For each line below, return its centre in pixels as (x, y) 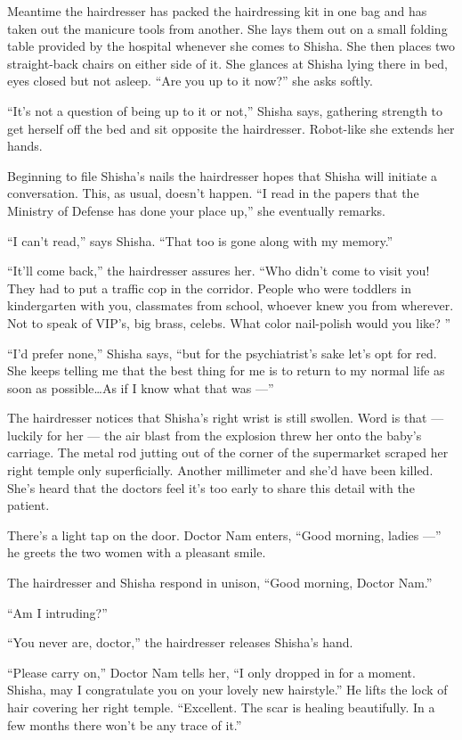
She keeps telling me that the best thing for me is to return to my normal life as (226, 370)
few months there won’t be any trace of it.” (125, 724)
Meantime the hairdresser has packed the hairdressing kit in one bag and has (217, 11)
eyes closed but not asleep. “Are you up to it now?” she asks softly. (190, 81)
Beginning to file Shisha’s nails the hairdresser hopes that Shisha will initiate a (223, 175)
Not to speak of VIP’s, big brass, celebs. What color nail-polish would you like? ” (229, 322)
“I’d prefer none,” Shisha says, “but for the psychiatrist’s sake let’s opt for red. (222, 353)
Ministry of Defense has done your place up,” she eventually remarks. (197, 210)
